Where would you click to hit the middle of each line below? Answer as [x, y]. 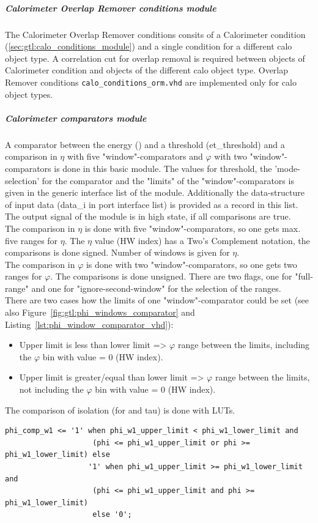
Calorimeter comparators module [76, 118]
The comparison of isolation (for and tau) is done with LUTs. [120, 410]
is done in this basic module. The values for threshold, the [163, 168]
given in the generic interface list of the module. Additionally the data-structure [155, 192]
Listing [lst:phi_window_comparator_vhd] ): [89, 324]
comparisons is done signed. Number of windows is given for [117, 252]
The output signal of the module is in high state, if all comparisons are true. [148, 216]
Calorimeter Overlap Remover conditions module [111, 8]
